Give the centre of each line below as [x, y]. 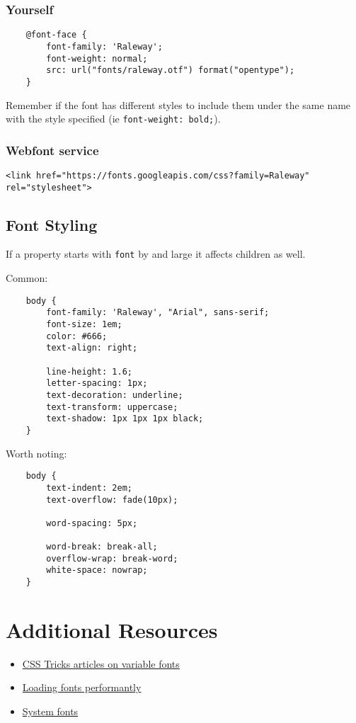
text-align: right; [92, 348]
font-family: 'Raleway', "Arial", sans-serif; [158, 313]
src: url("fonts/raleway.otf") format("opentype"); [171, 70]
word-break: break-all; [102, 547]
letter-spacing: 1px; [97, 383]
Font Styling [52, 224]
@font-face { [56, 35]
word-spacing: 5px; [92, 523]
